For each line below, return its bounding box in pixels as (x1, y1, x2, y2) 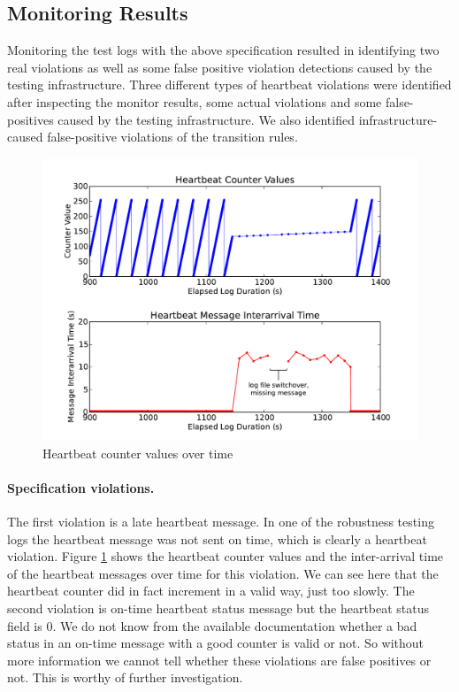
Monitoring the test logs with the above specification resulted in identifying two (7, 41, 440, 59)
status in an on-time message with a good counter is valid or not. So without (7, 634, 425, 652)
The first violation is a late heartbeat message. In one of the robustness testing (7, 511, 434, 530)
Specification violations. (7, 478, 155, 496)
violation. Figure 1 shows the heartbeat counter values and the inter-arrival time (7, 547, 444, 565)
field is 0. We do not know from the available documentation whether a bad (7, 616, 417, 634)
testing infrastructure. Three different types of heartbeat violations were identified (7, 75, 452, 94)
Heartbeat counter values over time (42, 443, 233, 462)
